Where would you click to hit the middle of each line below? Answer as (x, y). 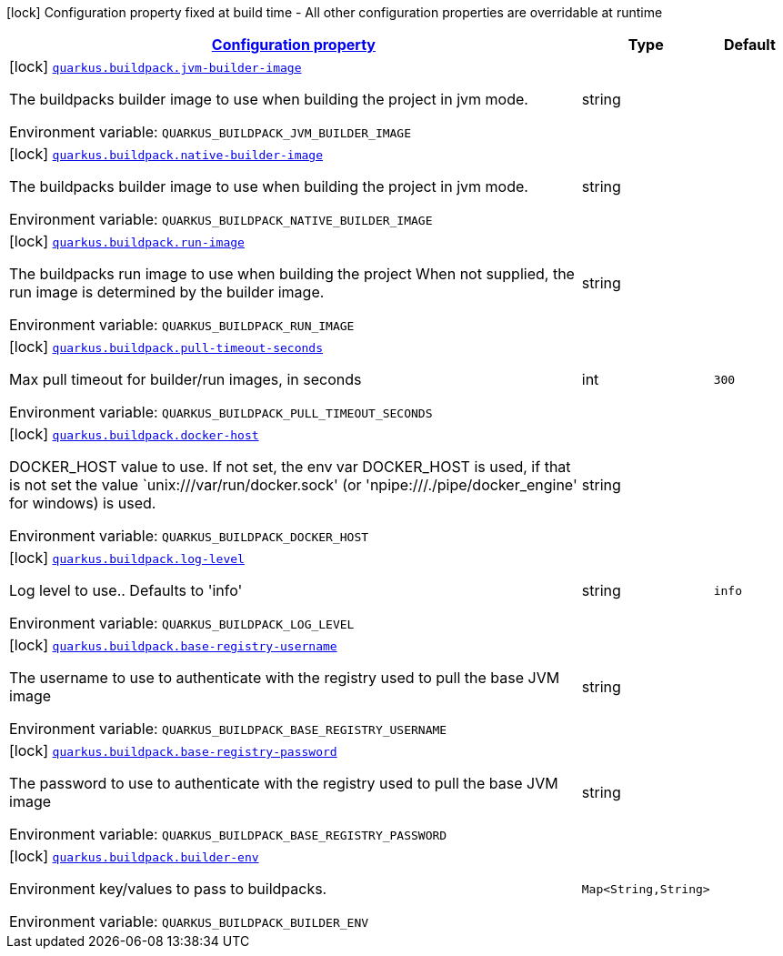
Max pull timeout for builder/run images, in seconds (186, 379)
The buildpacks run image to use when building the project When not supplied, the (292, 274)
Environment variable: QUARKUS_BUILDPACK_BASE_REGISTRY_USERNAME (228, 729)
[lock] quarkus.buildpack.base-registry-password (173, 750)
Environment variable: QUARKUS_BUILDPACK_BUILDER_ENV (189, 921)
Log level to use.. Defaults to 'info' (126, 590)
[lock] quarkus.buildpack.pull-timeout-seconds (166, 347)
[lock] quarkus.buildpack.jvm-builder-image (156, 66)
